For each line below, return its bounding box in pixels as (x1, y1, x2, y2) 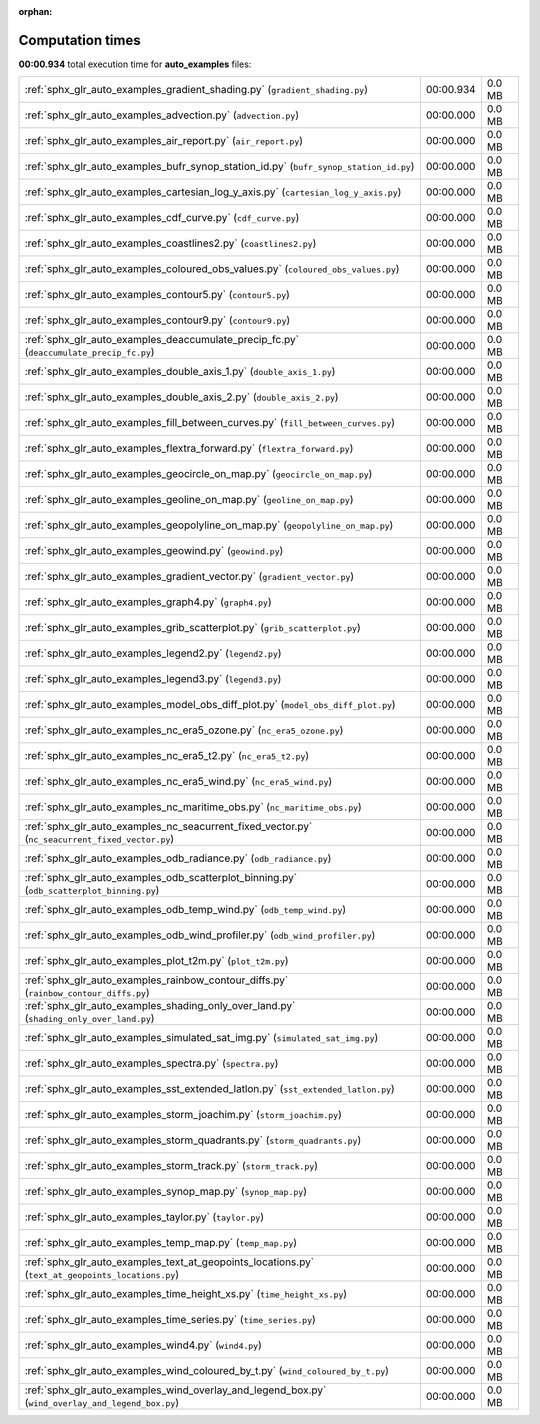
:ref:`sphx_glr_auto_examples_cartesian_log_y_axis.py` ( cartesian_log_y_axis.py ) (24, 185, 402, 199)
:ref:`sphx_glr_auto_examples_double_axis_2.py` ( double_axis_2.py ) (24, 390, 339, 404)
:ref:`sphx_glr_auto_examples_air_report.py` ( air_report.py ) (24, 134, 304, 148)
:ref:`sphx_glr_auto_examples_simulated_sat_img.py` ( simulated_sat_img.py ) (24, 1031, 379, 1045)
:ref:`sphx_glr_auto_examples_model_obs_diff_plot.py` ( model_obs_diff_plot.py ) (24, 698, 396, 712)
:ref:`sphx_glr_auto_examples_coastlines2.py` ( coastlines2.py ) (24, 236, 317, 250)
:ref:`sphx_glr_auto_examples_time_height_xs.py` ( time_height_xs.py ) (24, 1287, 348, 1301)
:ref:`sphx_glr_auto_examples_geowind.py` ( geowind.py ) (24, 544, 284, 558)
